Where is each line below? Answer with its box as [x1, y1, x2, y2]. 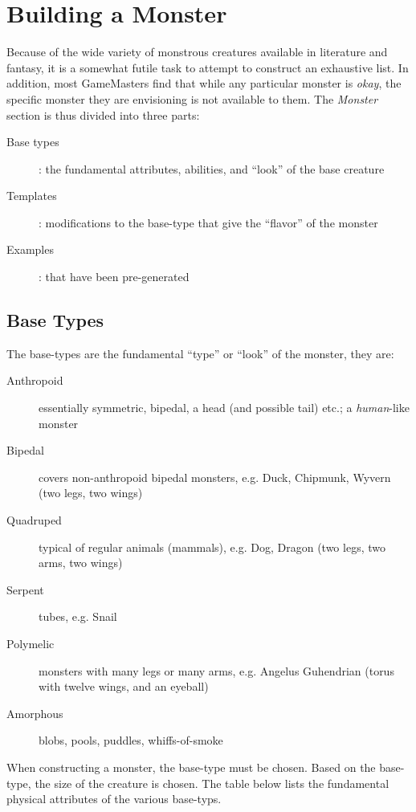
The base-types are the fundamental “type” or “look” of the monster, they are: [6, 345, 394, 361]
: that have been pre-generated [39, 268, 190, 285]
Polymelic [6, 635, 55, 651]
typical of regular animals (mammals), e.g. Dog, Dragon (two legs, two [39, 538, 385, 555]
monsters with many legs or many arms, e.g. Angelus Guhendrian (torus [39, 662, 394, 679]
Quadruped [6, 512, 62, 528]
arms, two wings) [39, 554, 123, 571]
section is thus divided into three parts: [6, 106, 200, 123]
